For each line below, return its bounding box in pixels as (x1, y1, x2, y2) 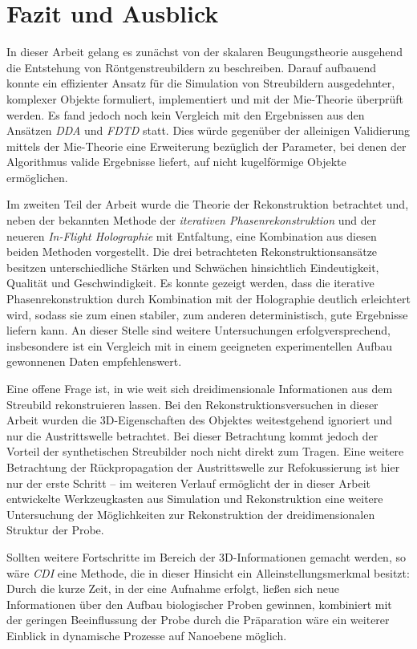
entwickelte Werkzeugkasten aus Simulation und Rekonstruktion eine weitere (6, 490, 383, 507)
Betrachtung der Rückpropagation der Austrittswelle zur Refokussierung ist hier (6, 458, 400, 475)
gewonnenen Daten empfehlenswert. (6, 353, 182, 370)
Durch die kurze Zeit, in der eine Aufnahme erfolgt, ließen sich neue (6, 580, 339, 597)
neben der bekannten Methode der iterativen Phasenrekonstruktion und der (6, 212, 377, 229)
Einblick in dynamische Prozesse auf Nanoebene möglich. (6, 627, 287, 643)
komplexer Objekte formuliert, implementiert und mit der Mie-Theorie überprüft (6, 90, 404, 107)
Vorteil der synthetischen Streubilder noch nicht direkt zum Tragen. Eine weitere (6, 443, 404, 460)
